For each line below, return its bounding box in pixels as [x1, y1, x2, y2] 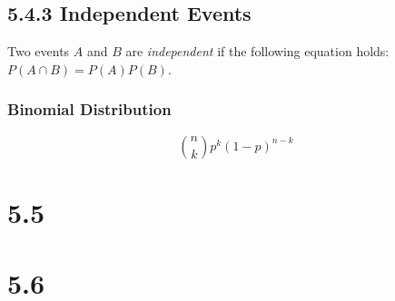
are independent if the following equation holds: [125, 42, 390, 61]
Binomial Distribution [7, 98, 172, 121]
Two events [7, 42, 70, 61]
